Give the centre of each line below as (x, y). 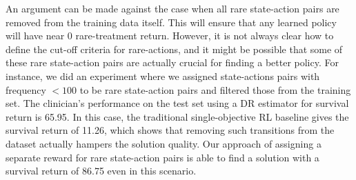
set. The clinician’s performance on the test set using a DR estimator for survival (177, 103)
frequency (26, 89)
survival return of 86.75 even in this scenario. (101, 171)
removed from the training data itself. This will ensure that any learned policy (171, 22)
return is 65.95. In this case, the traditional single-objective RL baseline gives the (177, 116)
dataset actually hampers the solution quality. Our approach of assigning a (164, 143)
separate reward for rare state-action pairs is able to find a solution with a (162, 157)
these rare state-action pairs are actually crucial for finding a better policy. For (172, 62)
